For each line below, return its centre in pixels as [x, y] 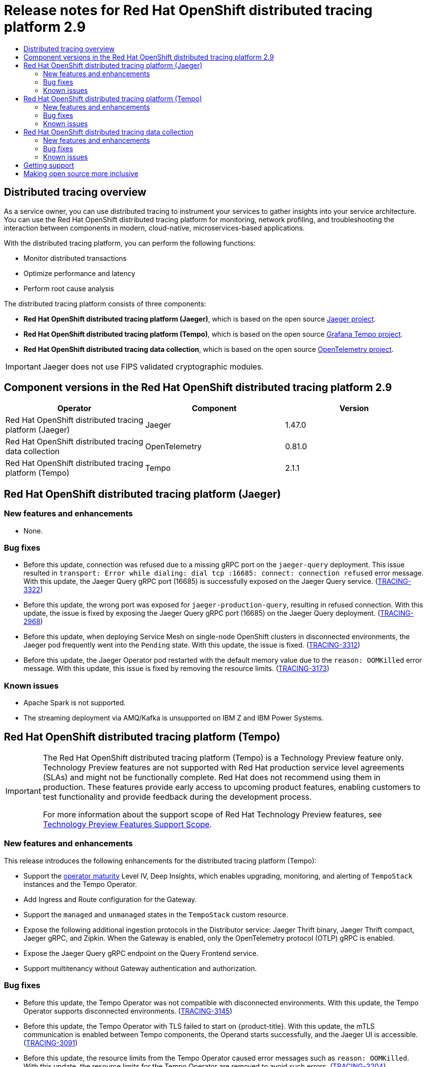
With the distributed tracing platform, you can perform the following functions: [130, 243]
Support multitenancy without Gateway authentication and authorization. [140, 968]
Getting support [49, 165]
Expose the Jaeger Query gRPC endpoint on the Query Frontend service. [141, 953]
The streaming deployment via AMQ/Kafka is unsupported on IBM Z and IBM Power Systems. [174, 718]
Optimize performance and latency [79, 273]
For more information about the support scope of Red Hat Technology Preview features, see [212, 814]
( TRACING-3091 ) [51, 1043]
